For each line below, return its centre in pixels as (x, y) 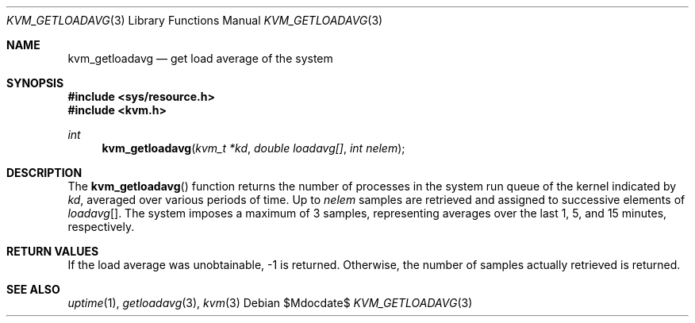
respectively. (101, 227)
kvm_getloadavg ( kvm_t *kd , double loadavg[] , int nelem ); (253, 148)
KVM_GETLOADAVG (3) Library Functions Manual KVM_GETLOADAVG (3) (195, 20)
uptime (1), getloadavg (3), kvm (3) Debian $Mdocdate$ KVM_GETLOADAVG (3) (270, 303)
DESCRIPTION (44, 173)
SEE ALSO (33, 289)
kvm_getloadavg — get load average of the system (200, 58)
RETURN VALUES (53, 251)
